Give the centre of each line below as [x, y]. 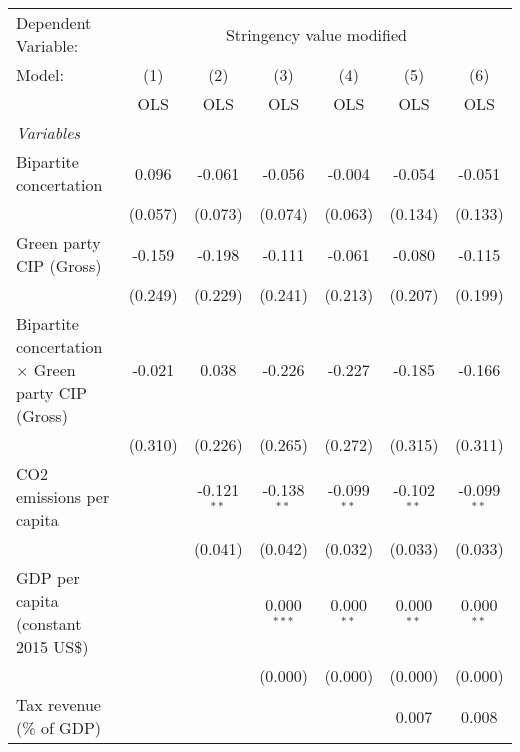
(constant [49, 623]
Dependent [54, 22]
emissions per [63, 496]
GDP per [48, 577]
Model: [40, 74]
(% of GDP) [59, 727]
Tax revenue [58, 704]
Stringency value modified [316, 34]
